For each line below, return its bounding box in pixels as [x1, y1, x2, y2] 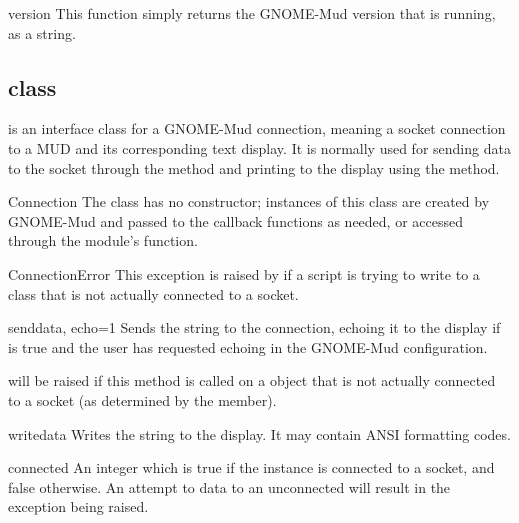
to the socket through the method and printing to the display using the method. [8, 157, 500, 178]
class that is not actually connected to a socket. [8, 283, 299, 304]
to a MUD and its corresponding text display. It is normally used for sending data [8, 137, 511, 158]
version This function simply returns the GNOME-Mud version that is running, [8, 3, 496, 23]
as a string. [8, 22, 76, 43]
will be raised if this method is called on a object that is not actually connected [8, 370, 496, 391]
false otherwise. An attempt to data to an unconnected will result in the [8, 476, 451, 497]
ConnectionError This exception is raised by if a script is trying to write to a [8, 263, 480, 284]
